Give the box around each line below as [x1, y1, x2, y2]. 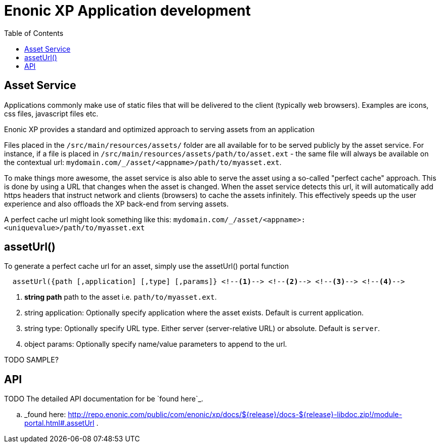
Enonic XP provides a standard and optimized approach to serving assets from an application [4, 125, 315, 134]
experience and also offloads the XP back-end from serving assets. [4, 199, 229, 208]
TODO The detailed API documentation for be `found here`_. [4, 394, 203, 403]
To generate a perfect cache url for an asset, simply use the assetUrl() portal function [4, 262, 289, 271]
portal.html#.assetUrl [24, 419, 95, 428]
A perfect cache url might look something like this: [4, 215, 171, 224]
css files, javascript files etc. [4, 109, 99, 118]
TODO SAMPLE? [4, 355, 59, 364]
